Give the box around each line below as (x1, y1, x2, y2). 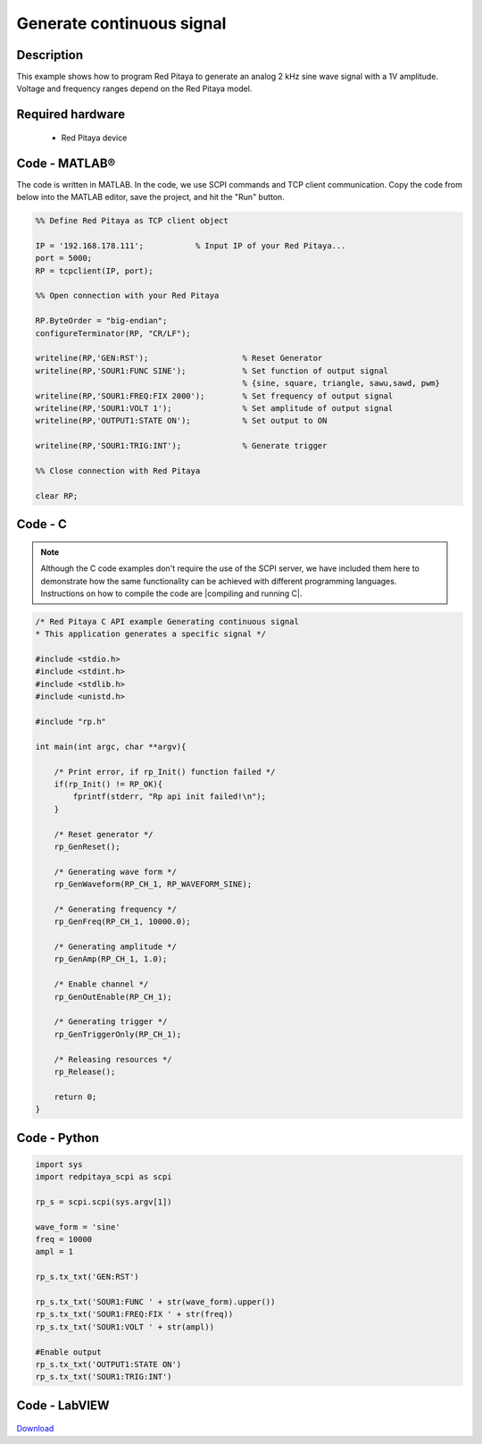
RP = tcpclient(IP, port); (35, 265, 154, 276)
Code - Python (16, 1130, 100, 1146)
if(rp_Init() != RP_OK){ (54, 778, 163, 789)
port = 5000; (35, 253, 93, 264)
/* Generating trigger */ (54, 1017, 168, 1027)
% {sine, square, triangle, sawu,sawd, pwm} (242, 378, 441, 389)
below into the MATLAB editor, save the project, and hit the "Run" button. (16, 192, 285, 203)
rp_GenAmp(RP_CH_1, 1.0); (54, 954, 168, 964)
